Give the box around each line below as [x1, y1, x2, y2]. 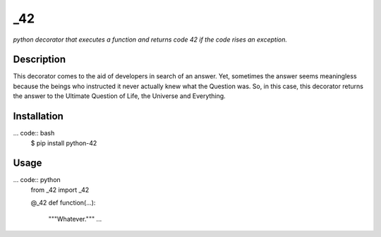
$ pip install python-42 [30, 138, 97, 147]
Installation [13, 110, 64, 123]
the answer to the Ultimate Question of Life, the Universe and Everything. [13, 92, 226, 100]
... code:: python [13, 176, 61, 184]
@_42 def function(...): [30, 198, 96, 207]
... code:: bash [13, 129, 55, 138]
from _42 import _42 [30, 186, 90, 194]
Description [13, 54, 66, 66]
